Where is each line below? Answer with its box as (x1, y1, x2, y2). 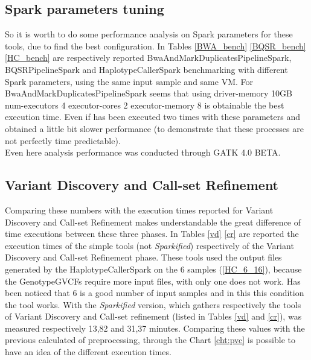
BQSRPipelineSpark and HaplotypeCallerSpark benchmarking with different (5, 63, 288, 75)
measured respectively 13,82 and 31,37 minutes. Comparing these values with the (5, 321, 305, 334)
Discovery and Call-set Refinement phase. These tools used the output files (5, 251, 282, 264)
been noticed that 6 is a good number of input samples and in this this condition (5, 286, 304, 299)
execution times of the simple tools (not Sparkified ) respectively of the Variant (5, 239, 294, 251)
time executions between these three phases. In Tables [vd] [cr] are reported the (5, 227, 299, 240)
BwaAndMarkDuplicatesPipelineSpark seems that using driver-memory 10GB (5, 87, 292, 99)
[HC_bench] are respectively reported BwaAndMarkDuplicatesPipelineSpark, (5, 51, 292, 64)
